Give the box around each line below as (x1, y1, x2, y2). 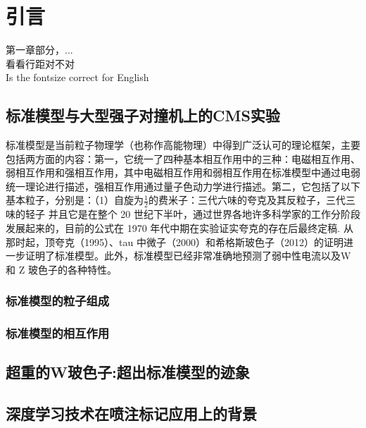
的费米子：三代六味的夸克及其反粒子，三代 (148, 192, 346, 207)
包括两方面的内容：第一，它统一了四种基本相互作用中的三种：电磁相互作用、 (6, 151, 360, 166)
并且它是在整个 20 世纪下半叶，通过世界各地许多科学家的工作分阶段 (48, 207, 360, 221)
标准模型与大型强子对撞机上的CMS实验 (6, 104, 280, 126)
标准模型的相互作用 (6, 324, 110, 342)
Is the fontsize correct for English (6, 70, 149, 85)
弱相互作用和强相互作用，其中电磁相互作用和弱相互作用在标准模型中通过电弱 (6, 165, 360, 180)
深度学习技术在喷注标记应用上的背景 (6, 403, 257, 424)
